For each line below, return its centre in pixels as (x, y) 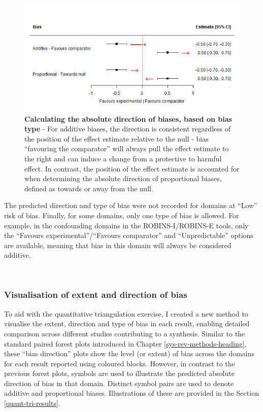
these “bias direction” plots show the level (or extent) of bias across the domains (129, 353)
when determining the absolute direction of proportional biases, (123, 178)
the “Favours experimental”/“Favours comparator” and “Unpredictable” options (129, 235)
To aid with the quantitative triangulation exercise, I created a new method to (126, 313)
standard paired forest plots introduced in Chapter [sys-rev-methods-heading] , (125, 343)
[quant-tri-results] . (32, 403)
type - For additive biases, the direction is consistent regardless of (128, 129)
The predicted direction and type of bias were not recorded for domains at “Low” (131, 205)
